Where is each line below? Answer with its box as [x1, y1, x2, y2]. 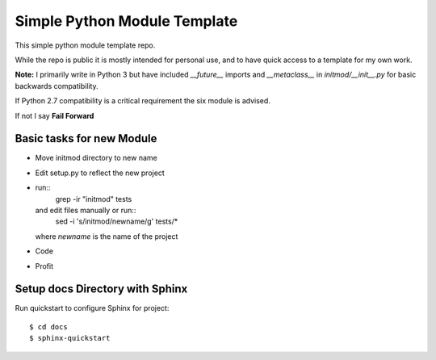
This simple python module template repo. [15, 40, 156, 50]
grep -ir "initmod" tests [55, 194, 132, 203]
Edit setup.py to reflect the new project [35, 168, 165, 178]
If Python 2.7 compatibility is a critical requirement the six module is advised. [15, 96, 270, 106]
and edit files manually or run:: [35, 205, 136, 215]
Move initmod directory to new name [35, 153, 157, 163]
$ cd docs [29, 322, 68, 331]
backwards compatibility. [15, 81, 99, 90]
